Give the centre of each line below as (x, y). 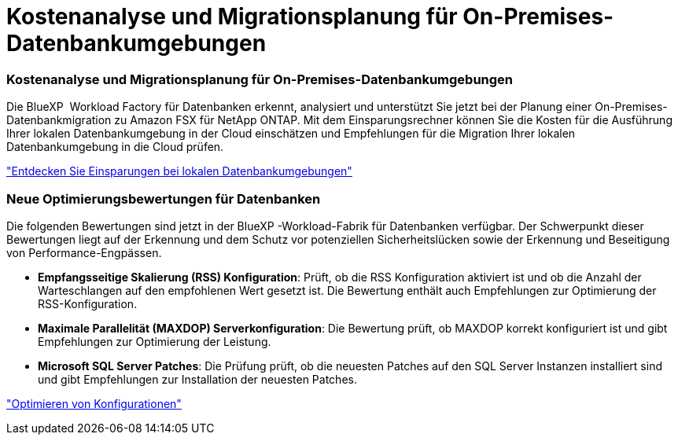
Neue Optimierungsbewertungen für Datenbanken (164, 198)
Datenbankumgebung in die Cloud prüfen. (115, 147)
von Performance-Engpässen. (84, 252)
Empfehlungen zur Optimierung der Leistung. (155, 341)
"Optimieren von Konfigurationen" (94, 403)
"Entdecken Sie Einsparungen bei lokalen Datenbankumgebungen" (179, 171)
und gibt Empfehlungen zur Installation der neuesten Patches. (197, 379)
